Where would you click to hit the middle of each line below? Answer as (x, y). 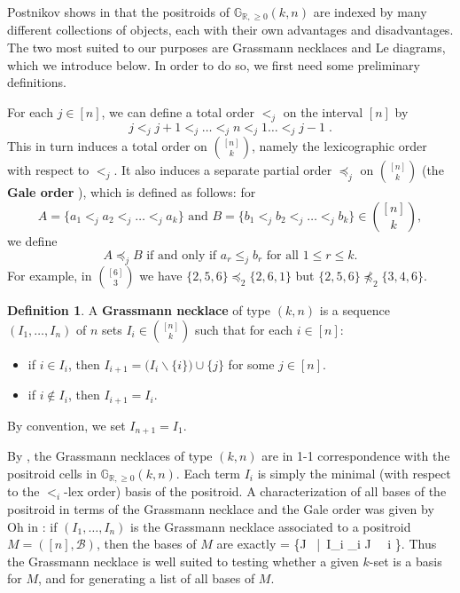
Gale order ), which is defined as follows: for (132, 192)
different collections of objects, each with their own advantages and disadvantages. (230, 30)
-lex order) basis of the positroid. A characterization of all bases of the (255, 491)
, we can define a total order (178, 111)
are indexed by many (370, 12)
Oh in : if (32, 526)
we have (161, 276)
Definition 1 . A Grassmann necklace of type (139, 310)
